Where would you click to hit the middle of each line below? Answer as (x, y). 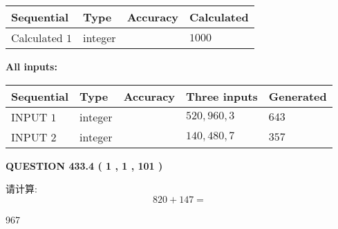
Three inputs (222, 96)
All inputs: (31, 66)
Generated (298, 96)
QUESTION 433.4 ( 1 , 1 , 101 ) (84, 165)
